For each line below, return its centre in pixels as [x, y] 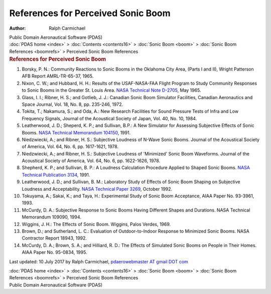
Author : [18, 28]
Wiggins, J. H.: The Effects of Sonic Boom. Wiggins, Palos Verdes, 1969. [96, 224]
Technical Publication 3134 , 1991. [56, 175]
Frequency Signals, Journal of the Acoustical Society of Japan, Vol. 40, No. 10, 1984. [109, 118]
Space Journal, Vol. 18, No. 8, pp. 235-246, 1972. [72, 104]
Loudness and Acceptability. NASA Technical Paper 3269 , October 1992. [97, 189]
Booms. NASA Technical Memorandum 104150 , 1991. [76, 132]
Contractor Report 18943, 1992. [54, 238]
